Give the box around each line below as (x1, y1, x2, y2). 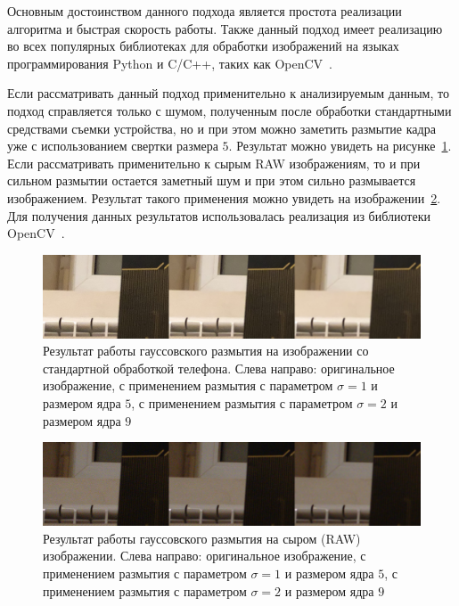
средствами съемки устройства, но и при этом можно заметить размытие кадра (7, 119, 436, 137)
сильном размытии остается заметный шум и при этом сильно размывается (7, 171, 416, 190)
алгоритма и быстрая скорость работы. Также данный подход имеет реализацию (7, 19, 443, 37)
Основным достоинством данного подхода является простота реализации (7, 2, 402, 20)
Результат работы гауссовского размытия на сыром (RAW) (43, 528, 361, 547)
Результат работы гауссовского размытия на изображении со (43, 341, 369, 360)
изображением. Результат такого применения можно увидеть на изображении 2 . (7, 188, 441, 207)
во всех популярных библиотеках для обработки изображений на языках (7, 37, 399, 55)
